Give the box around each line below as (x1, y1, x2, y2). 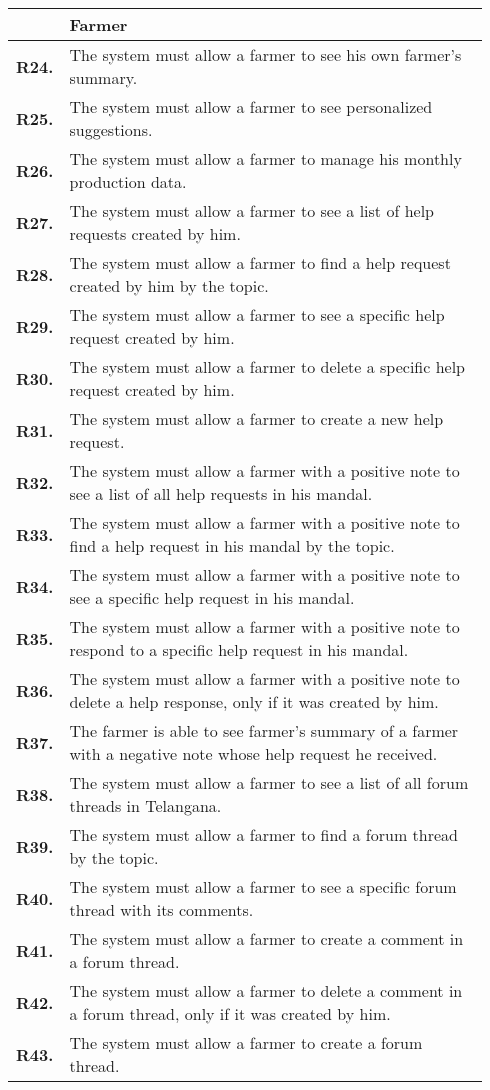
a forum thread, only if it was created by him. (69, 1002, 391, 1025)
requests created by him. (69, 222, 241, 245)
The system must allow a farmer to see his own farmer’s (69, 43, 462, 66)
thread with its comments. (69, 898, 254, 921)
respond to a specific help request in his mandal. (69, 638, 409, 661)
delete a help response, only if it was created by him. (69, 690, 439, 713)
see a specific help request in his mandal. (69, 586, 355, 609)
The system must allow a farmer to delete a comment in (69, 979, 463, 1002)
